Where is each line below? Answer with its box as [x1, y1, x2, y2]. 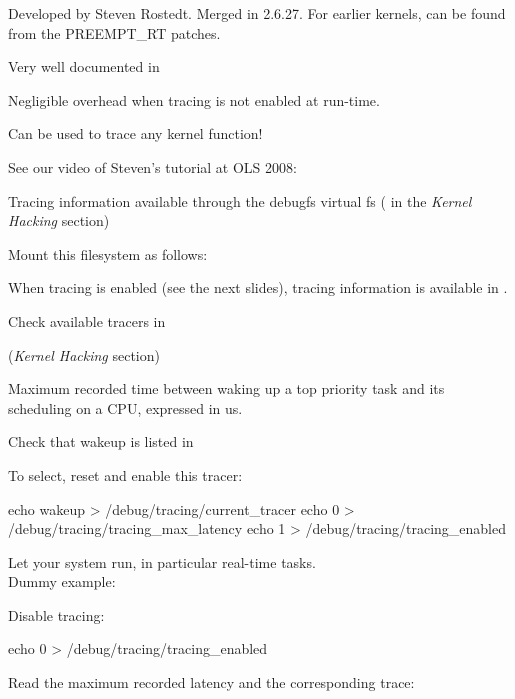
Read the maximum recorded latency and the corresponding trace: [8, 672, 415, 693]
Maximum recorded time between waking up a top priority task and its [8, 378, 445, 399]
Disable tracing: [8, 604, 105, 625]
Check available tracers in [8, 310, 166, 331]
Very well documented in [8, 56, 160, 77]
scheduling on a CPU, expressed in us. [8, 397, 243, 418]
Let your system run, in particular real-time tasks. [8, 551, 316, 572]
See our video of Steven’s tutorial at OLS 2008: [8, 156, 297, 177]
